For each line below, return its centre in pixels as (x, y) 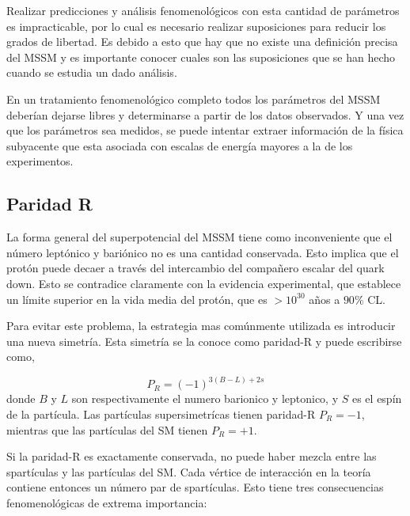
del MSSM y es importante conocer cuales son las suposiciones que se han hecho (201, 57)
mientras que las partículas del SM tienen (107, 429)
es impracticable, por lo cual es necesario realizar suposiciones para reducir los (196, 26)
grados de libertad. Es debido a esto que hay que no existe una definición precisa (202, 42)
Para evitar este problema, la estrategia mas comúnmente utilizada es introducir (201, 326)
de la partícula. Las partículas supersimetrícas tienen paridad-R (161, 414)
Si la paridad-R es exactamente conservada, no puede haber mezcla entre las (192, 456)
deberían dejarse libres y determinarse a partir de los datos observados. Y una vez (205, 114)
